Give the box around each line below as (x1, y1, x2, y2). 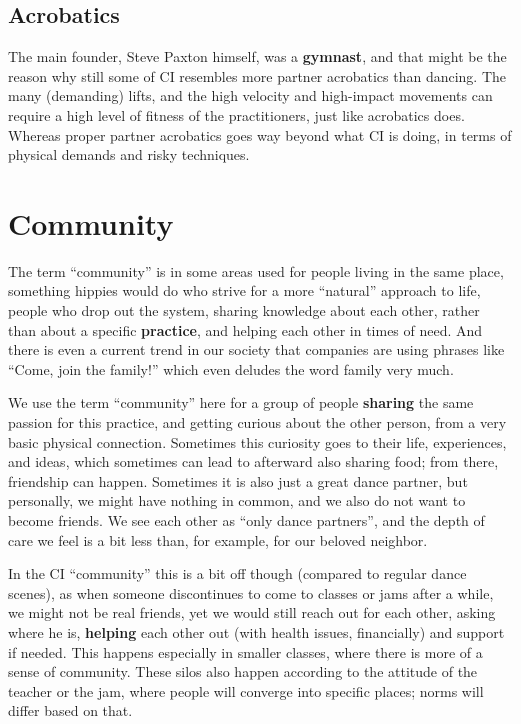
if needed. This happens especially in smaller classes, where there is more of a (8, 641, 483, 662)
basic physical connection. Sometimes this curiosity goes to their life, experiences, (8, 431, 507, 452)
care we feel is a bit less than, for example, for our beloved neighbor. (8, 529, 428, 550)
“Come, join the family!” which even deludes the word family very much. (8, 358, 454, 379)
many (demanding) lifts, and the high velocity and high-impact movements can (8, 85, 493, 106)
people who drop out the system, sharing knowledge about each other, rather (8, 300, 480, 321)
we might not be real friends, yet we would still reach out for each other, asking (8, 602, 496, 623)
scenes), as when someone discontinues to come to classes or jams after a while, (8, 582, 494, 603)
